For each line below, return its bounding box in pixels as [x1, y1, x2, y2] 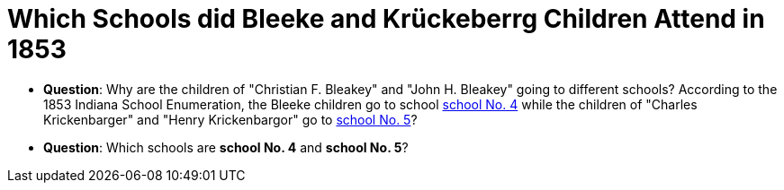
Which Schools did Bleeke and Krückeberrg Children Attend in [7, 4, 765, 34]
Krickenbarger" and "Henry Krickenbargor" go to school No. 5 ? [43, 111, 418, 127]
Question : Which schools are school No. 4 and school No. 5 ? [43, 139, 409, 155]
